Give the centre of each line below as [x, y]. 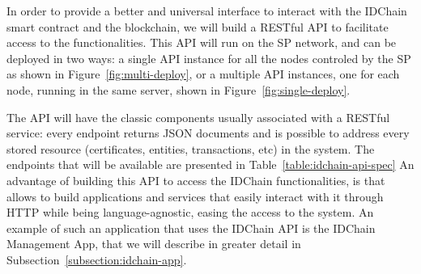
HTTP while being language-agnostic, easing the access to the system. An [190, 212]
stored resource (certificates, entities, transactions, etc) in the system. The [191, 148]
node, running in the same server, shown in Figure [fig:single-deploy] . [179, 89]
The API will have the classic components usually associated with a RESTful [198, 117]
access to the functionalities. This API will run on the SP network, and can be [202, 42]
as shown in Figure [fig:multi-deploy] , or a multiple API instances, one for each [203, 74]
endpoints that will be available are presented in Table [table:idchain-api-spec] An [210, 164]
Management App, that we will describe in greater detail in [154, 244]
